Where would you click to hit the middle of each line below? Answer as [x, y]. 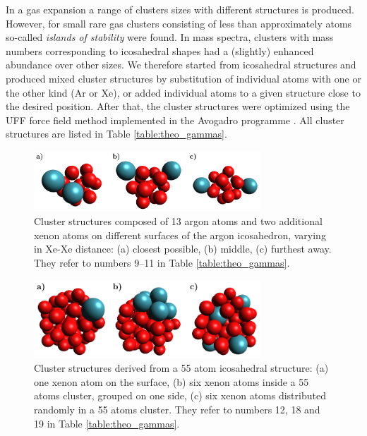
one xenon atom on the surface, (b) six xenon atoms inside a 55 [172, 381]
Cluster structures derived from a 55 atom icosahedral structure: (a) [181, 368]
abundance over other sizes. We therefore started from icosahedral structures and [181, 65]
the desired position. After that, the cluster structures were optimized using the [178, 106]
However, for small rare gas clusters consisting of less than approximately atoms [179, 23]
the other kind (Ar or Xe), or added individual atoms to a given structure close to [183, 92]
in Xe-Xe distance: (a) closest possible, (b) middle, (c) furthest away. [183, 249]
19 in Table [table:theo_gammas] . [107, 423]
